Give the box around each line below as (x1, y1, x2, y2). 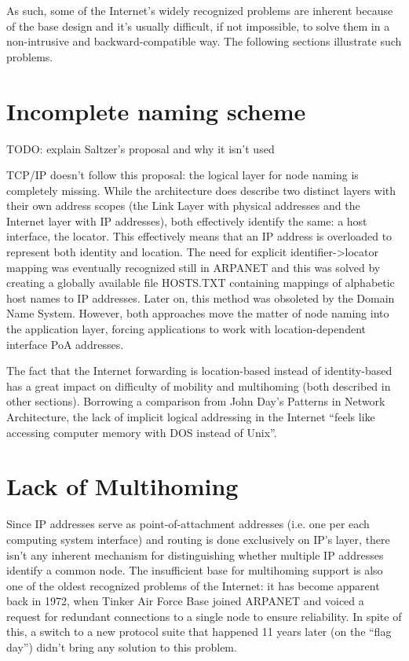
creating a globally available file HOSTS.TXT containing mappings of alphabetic (6, 274, 395, 291)
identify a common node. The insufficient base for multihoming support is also (6, 562, 383, 578)
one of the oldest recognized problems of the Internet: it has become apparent (6, 577, 380, 593)
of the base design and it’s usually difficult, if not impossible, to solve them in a (6, 17, 390, 34)
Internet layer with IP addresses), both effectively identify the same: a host (6, 212, 367, 229)
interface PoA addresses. (6, 336, 124, 352)
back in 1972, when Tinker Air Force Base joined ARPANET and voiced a (6, 593, 364, 609)
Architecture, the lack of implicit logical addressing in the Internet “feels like (6, 409, 375, 424)
